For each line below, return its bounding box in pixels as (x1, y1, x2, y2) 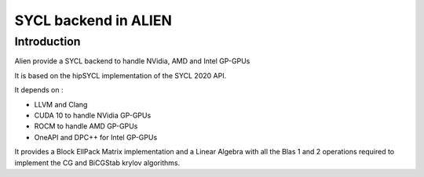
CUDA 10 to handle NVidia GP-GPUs (34, 110, 152, 120)
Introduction (14, 34, 81, 49)
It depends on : (14, 85, 64, 95)
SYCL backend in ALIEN (14, 12, 173, 29)
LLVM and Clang (34, 99, 88, 109)
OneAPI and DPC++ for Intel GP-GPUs (34, 132, 158, 142)
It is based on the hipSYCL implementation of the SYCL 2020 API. (14, 70, 227, 80)
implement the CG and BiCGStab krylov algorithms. (14, 157, 181, 168)
